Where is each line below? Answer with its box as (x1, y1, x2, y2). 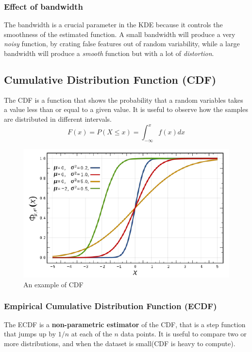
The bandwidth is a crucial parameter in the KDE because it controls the (4, 19, 223, 30)
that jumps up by (4, 329, 56, 339)
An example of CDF (23, 279, 84, 289)
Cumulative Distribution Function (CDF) (4, 72, 217, 87)
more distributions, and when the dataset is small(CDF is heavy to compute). (4, 338, 235, 348)
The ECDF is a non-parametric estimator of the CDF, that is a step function (4, 319, 246, 329)
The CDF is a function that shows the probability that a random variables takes (4, 94, 243, 105)
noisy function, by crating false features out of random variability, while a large (4, 38, 240, 49)
